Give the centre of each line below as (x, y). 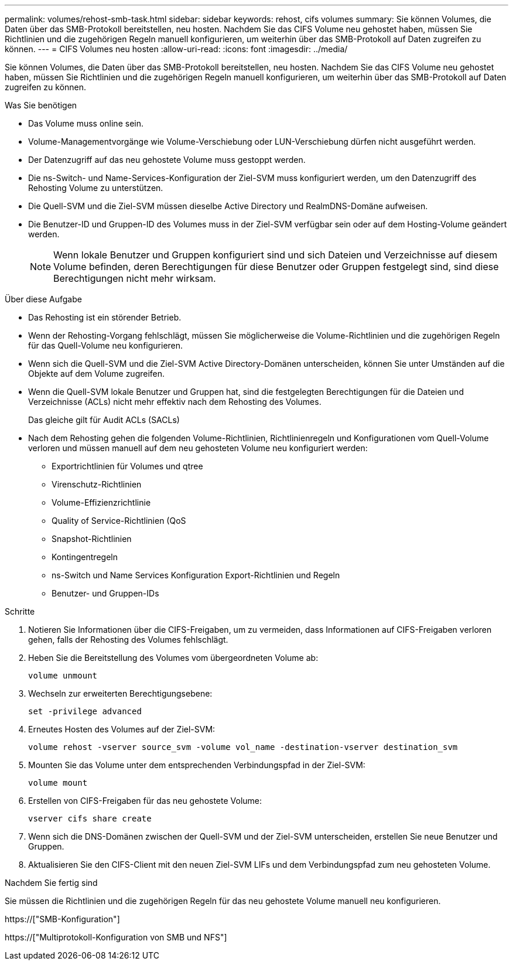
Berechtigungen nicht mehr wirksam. (135, 278)
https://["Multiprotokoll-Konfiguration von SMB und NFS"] (116, 937)
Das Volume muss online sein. (86, 123)
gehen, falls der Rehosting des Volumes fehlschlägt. (128, 640)
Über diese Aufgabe (43, 299)
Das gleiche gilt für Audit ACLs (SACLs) (104, 420)
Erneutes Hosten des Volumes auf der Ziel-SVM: (122, 729)
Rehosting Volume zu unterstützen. (96, 188)
